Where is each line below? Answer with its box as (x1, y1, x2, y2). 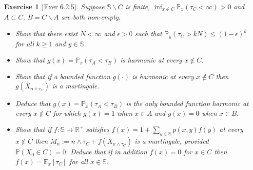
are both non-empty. (61, 12, 121, 22)
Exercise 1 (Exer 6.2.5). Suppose (4, 1, 105, 11)
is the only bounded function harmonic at (126, 98, 249, 108)
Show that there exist (15, 28, 78, 39)
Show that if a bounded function (15, 71, 111, 81)
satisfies (86, 124, 109, 134)
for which (53, 107, 81, 118)
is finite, (125, 1, 150, 11)
